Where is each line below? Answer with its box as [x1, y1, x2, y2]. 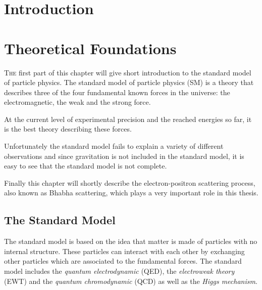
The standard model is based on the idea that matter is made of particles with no [4, 236, 257, 246]
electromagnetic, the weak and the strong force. [4, 97, 151, 107]
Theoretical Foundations [4, 37, 177, 58]
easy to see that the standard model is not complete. [4, 160, 167, 171]
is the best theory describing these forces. [4, 123, 132, 134]
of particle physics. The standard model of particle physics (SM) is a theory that [4, 77, 254, 88]
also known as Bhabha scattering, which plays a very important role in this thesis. [4, 187, 258, 198]
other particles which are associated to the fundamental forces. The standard [4, 256, 242, 266]
